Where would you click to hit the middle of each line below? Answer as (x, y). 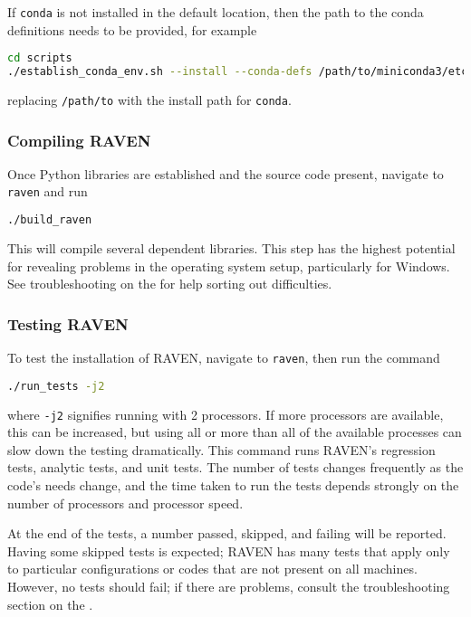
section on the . (50, 604)
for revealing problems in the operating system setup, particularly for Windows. (229, 266)
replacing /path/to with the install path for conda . (149, 100)
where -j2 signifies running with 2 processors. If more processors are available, (226, 414)
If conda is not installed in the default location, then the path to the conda (216, 12)
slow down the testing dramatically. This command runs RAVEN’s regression (221, 449)
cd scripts (40, 58)
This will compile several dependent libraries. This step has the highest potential (231, 248)
